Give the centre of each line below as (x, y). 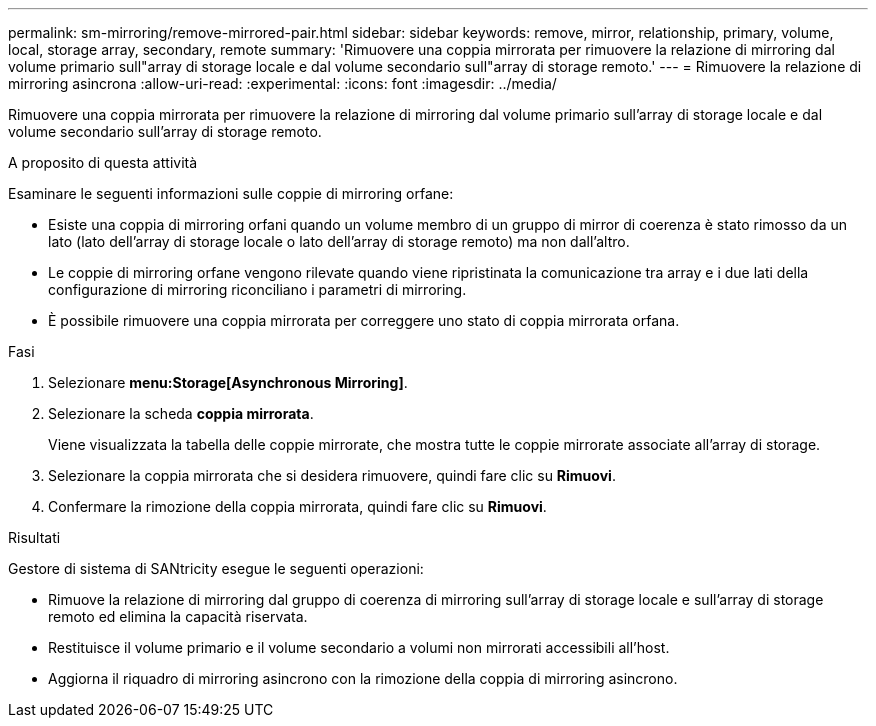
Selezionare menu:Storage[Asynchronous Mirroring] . (228, 382)
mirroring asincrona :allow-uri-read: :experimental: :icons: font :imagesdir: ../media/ (282, 83)
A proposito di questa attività (103, 162)
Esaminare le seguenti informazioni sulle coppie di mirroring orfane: (231, 193)
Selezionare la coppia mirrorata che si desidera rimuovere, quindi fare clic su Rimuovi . (332, 475)
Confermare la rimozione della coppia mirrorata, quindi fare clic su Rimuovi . (297, 506)
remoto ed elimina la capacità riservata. (178, 616)
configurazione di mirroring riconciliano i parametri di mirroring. (257, 289)
